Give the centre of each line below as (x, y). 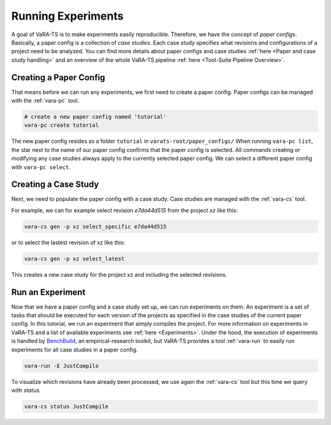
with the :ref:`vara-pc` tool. (45, 100)
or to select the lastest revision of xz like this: (68, 243)
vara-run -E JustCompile (62, 366)
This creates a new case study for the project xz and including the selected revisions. (119, 274)
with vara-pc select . (41, 167)
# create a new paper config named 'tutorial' (95, 117)
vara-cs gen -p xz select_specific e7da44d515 (95, 226)
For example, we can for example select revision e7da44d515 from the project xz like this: (125, 210)
